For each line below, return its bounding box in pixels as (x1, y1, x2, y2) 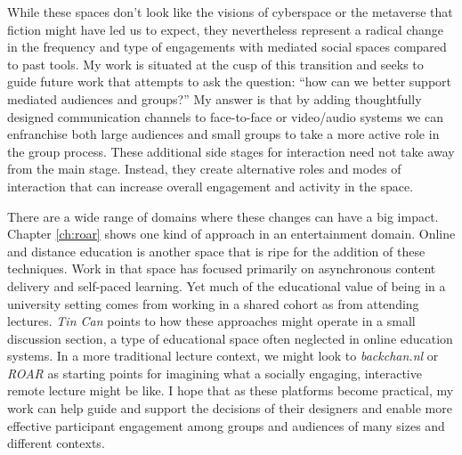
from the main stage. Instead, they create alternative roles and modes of (7, 159, 401, 178)
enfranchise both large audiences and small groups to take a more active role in (7, 125, 440, 143)
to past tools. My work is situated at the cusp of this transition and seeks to (7, 54, 424, 73)
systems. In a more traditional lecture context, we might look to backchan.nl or (7, 346, 439, 365)
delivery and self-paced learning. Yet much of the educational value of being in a (7, 276, 446, 295)
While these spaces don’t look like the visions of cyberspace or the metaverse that (7, 3, 453, 20)
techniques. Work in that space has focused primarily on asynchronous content (7, 259, 436, 278)
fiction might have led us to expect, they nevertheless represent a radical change (7, 20, 444, 38)
